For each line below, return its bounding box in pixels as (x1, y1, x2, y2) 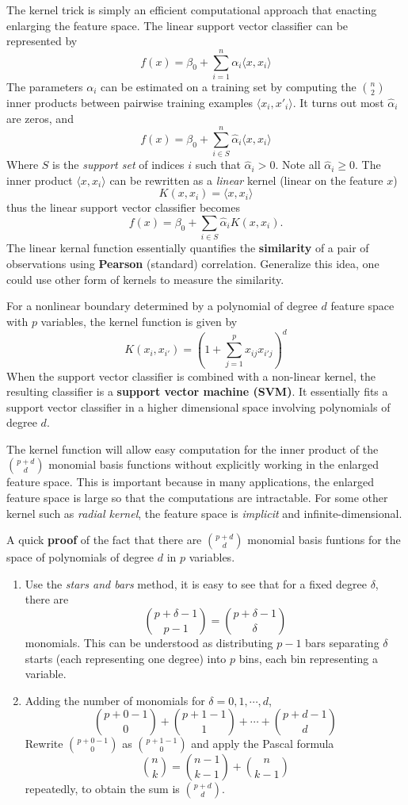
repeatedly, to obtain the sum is (25, 780, 180, 797)
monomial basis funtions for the (247, 531, 401, 548)
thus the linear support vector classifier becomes (6, 199, 240, 216)
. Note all (275, 156, 321, 173)
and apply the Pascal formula (191, 735, 334, 752)
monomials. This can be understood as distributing (25, 634, 273, 651)
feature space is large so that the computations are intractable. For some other (6, 489, 388, 506)
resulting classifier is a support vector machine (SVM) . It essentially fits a (6, 383, 388, 400)
